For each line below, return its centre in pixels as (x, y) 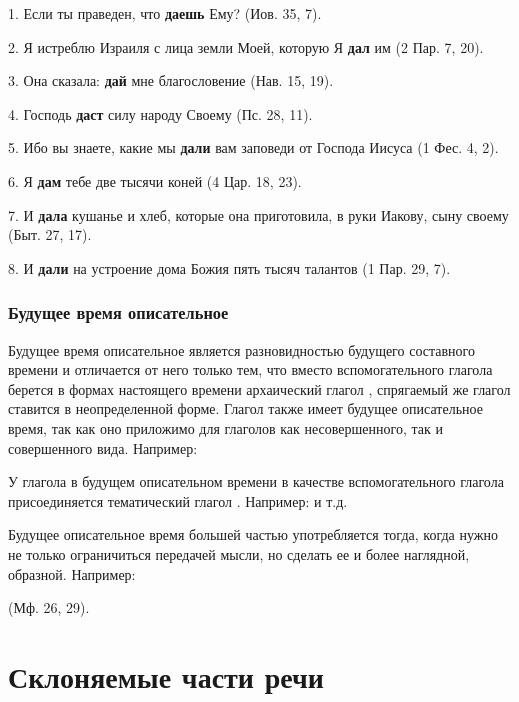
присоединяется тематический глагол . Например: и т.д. (178, 500)
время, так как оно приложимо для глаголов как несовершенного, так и (225, 427)
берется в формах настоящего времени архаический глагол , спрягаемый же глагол (259, 388)
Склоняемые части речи (166, 675)
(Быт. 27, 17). (50, 234)
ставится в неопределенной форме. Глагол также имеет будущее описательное (245, 408)
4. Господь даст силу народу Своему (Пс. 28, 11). (160, 113)
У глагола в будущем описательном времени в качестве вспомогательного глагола (256, 481)
